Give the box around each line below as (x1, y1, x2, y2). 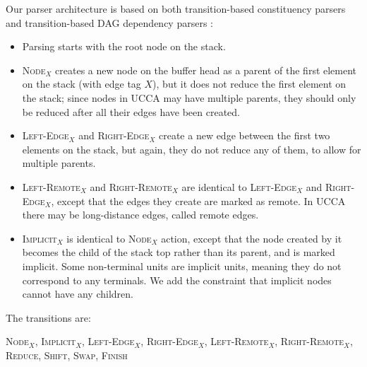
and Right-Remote (90, 179, 172, 194)
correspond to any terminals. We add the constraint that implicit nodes (22, 272, 332, 287)
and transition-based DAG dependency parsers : (6, 15, 213, 30)
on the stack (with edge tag (22, 76, 141, 91)
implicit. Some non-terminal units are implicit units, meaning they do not (22, 258, 342, 273)
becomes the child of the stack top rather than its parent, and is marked (22, 245, 335, 260)
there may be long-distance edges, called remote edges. (22, 207, 259, 222)
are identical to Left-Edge (181, 179, 297, 194)
